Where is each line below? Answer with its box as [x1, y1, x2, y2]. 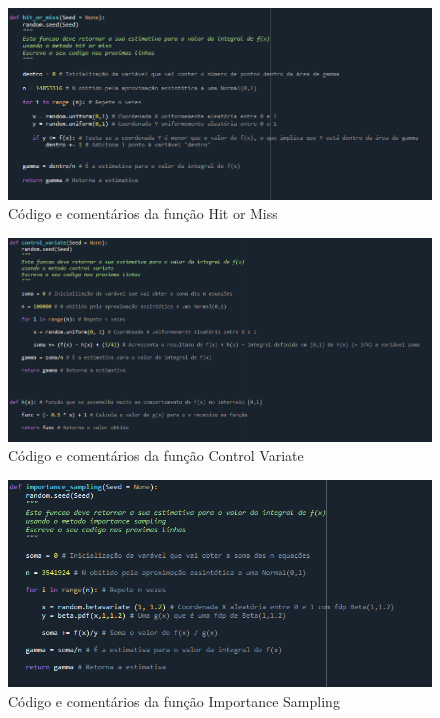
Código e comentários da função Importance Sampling [8, 690, 340, 711]
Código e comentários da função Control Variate [8, 445, 304, 466]
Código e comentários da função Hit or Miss [8, 203, 278, 224]
